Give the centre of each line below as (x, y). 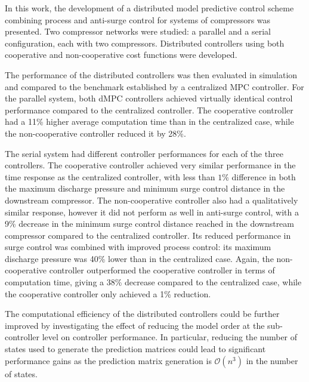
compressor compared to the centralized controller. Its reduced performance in (148, 235)
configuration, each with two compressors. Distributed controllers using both (145, 43)
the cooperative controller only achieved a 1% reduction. (108, 293)
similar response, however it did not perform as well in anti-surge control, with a (152, 212)
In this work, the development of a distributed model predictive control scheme (149, 8)
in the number (272, 360)
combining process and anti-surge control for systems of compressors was (138, 19)
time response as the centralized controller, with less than (110, 176)
